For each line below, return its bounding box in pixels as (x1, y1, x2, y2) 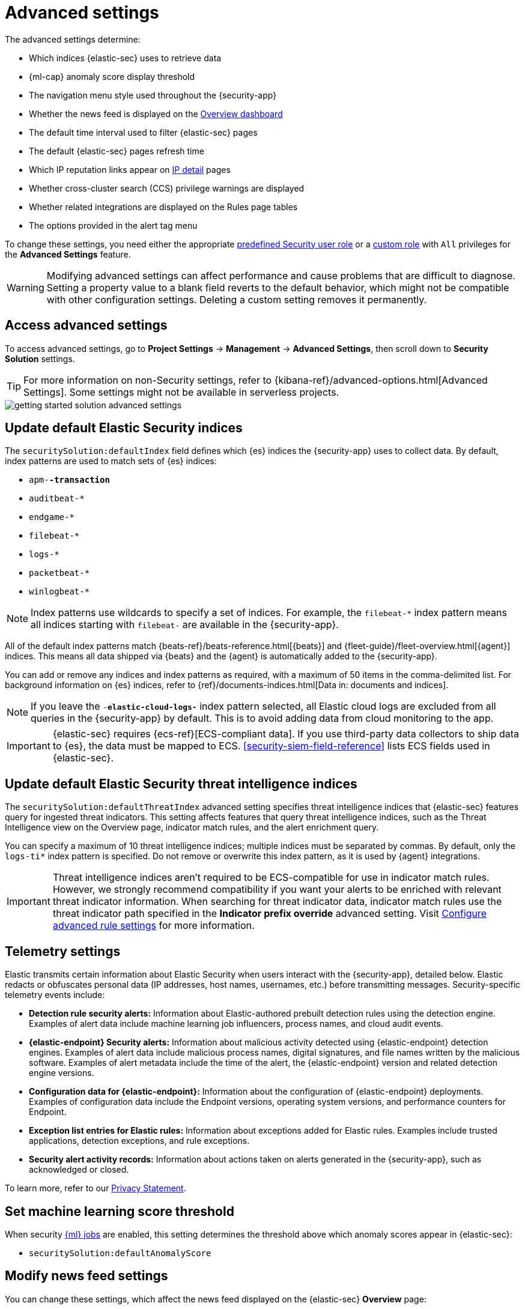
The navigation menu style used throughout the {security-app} (29, 89, 277, 100)
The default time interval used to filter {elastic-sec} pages (29, 127, 258, 138)
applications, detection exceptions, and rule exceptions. (29, 1135, 250, 1146)
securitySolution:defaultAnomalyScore (29, 1248, 211, 1258)
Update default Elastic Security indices (5, 420, 243, 436)
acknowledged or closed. (29, 1164, 129, 1175)
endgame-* (29, 512, 74, 522)
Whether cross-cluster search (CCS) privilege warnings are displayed (29, 183, 305, 193)
